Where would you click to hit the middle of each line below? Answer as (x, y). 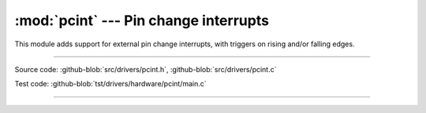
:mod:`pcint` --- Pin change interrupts (142, 20)
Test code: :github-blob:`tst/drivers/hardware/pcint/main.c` (110, 84)
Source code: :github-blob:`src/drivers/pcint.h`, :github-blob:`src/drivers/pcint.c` (146, 69)
